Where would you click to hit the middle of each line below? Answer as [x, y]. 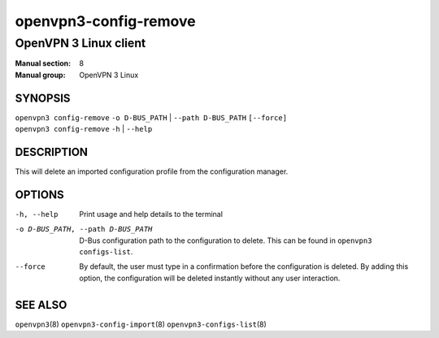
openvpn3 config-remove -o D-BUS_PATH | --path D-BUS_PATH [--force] [151, 117]
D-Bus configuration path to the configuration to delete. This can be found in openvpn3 [226, 240]
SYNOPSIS [43, 98]
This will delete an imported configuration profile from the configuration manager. [152, 171]
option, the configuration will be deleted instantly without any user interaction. [210, 278]
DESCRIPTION [52, 152]
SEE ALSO [41, 305]
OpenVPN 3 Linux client [80, 43]
